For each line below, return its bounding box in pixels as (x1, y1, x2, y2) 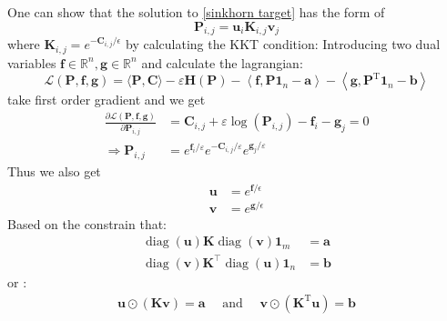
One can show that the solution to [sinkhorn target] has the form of (7, 3, 385, 21)
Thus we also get (7, 161, 101, 180)
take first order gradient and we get (7, 90, 206, 109)
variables (7, 53, 56, 72)
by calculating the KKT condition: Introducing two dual (125, 35, 441, 54)
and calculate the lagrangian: (141, 53, 303, 72)
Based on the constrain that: (7, 214, 167, 233)
